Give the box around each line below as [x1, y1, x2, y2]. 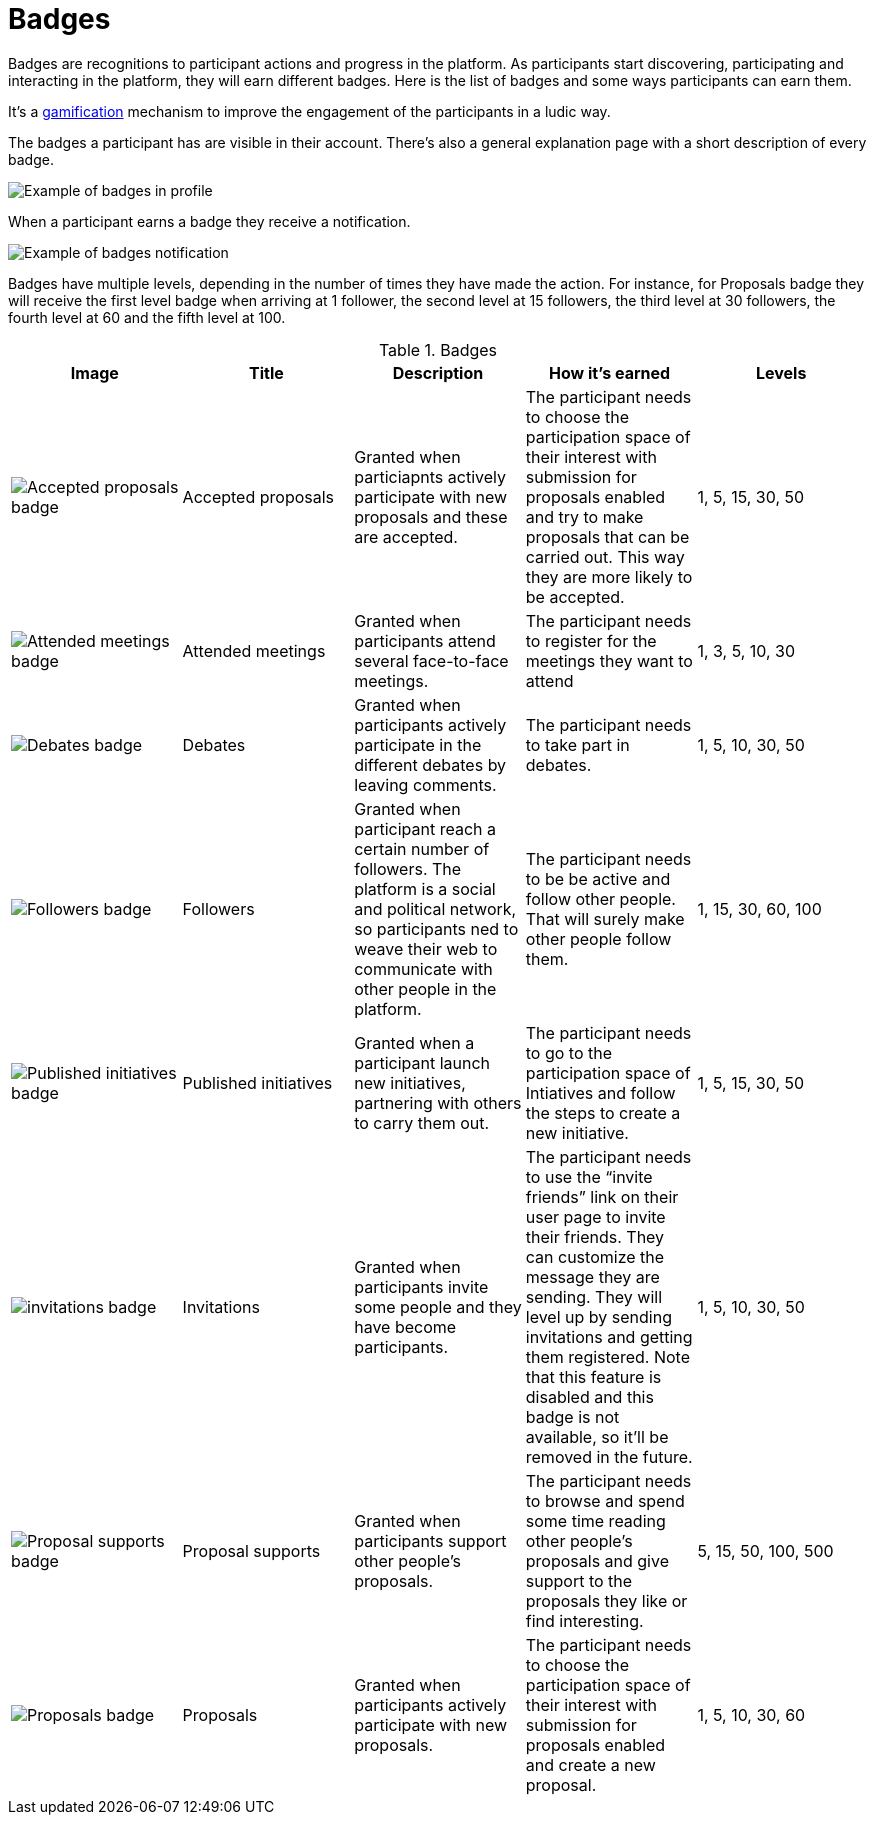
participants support [354, 1530, 507, 1551]
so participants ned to [354, 918, 519, 939]
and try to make [525, 506, 644, 527]
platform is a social [354, 878, 496, 899]
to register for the [525, 630, 657, 651]
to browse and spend [525, 1490, 685, 1511]
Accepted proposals [182, 486, 335, 507]
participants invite [354, 1276, 489, 1297]
